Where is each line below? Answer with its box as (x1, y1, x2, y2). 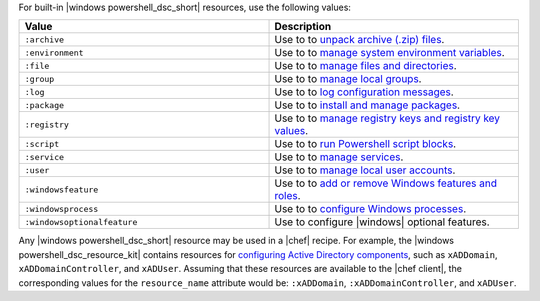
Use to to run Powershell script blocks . (274, 137, 457, 151)
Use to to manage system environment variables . (274, 46, 505, 60)
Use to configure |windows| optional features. (274, 215, 490, 229)
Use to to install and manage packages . (274, 98, 460, 112)
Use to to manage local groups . (274, 72, 422, 86)
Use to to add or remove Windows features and (274, 176, 497, 190)
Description (274, 20, 332, 34)
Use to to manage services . (274, 150, 404, 164)
